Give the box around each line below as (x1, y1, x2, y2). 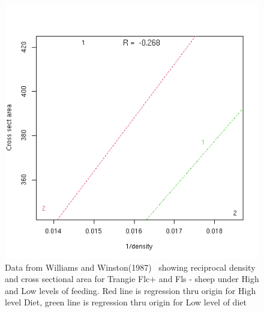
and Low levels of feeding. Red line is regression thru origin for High (5, 284, 256, 296)
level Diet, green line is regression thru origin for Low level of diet (5, 296, 247, 308)
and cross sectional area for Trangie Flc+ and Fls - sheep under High (5, 272, 259, 285)
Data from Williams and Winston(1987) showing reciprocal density (5, 260, 256, 273)
